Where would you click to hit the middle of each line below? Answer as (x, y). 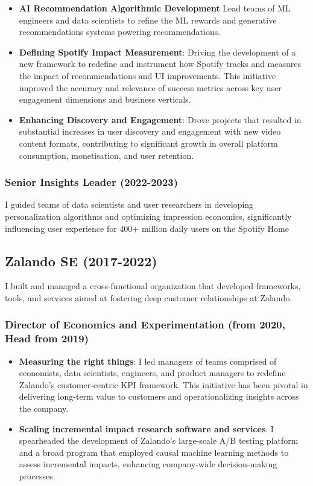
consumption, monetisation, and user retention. (106, 155)
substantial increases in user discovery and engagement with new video (150, 131)
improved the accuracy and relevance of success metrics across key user (150, 87)
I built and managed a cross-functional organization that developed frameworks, (153, 286)
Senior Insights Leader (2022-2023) (92, 182)
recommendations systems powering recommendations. (120, 32)
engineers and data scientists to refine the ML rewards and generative (148, 20)
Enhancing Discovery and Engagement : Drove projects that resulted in (160, 119)
